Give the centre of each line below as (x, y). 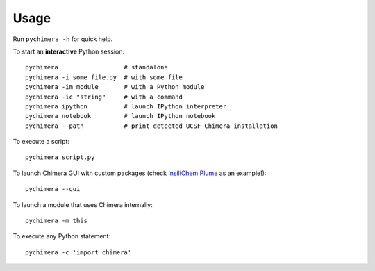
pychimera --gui (53, 189)
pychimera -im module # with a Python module (115, 87)
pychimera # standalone (97, 67)
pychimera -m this (57, 221)
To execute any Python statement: (62, 236)
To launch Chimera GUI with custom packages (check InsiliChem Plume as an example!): (140, 173)
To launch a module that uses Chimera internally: (83, 204)
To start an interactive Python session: (69, 51)
